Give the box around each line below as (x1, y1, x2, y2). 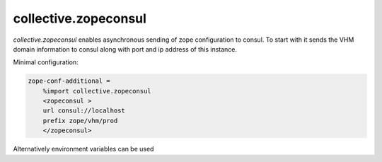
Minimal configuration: (13, 58, 79, 66)
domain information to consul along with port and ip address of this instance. (13, 45, 237, 53)
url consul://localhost (42, 107, 125, 115)
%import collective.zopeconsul (42, 87, 151, 95)
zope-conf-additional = (28, 77, 111, 85)
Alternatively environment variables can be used (13, 145, 154, 154)
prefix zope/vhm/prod (42, 117, 118, 125)
